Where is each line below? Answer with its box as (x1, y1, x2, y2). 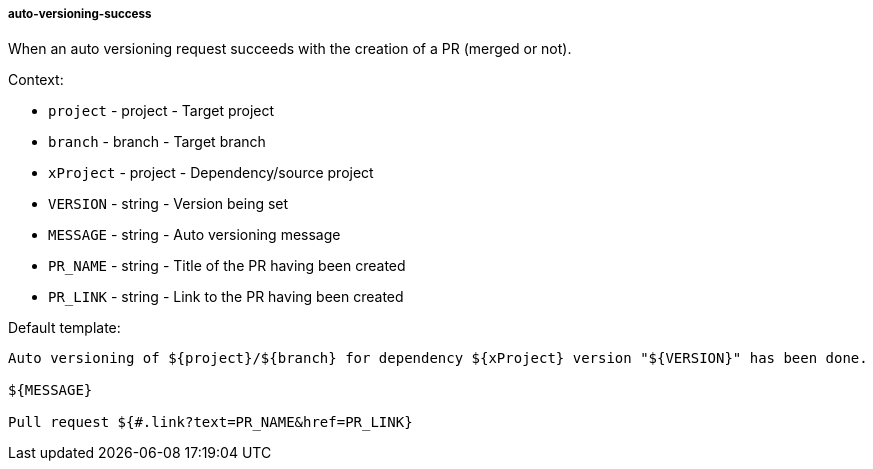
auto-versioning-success (8, 7, 152, 21)
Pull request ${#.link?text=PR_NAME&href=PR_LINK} (8, 414, 413, 431)
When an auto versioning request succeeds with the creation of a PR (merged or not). (8, 40, 572, 58)
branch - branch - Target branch (48, 133, 266, 151)
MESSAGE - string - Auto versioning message (48, 226, 341, 244)
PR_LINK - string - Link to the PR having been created (48, 288, 404, 306)
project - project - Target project (48, 102, 275, 120)
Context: (8, 71, 64, 89)
